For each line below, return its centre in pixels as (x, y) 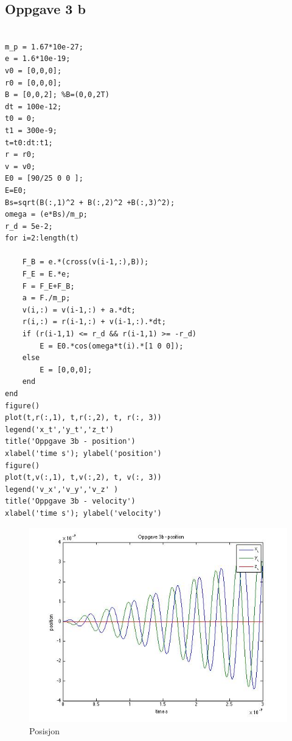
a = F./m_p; (46, 298)
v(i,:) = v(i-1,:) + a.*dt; (79, 310)
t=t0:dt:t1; (29, 143)
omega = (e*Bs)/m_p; (47, 215)
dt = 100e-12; (33, 107)
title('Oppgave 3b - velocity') (70, 501)
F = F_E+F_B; (48, 286)
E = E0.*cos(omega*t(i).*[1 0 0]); (112, 346)
